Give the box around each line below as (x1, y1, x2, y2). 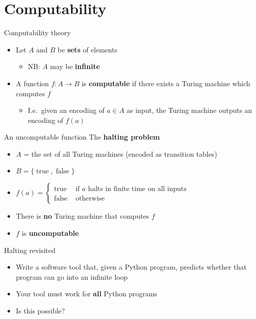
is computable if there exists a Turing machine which (81, 78, 250, 88)
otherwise (75, 195, 105, 203)
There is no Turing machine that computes (16, 211, 149, 221)
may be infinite (50, 61, 100, 72)
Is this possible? (16, 305, 65, 316)
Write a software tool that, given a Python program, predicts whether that (16, 262, 247, 272)
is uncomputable (22, 228, 79, 238)
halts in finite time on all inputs (88, 185, 187, 193)
